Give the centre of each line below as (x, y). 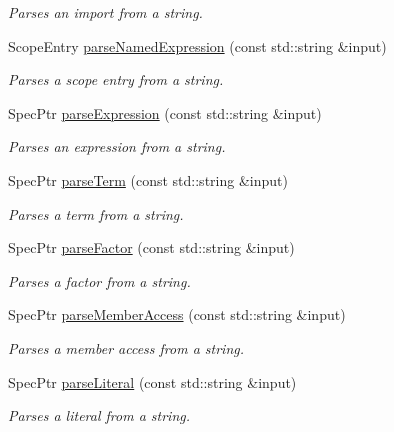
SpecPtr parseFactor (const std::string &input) (151, 247)
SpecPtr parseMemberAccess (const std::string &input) (177, 314)
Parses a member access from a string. (126, 347)
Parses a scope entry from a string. (116, 79)
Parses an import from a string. (105, 12)
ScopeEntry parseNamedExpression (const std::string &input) (197, 45)
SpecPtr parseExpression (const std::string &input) (165, 112)
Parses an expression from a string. (117, 146)
